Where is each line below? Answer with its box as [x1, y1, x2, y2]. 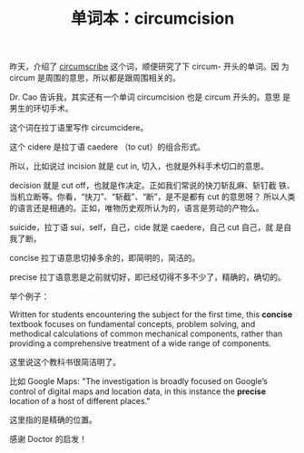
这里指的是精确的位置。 [9, 414, 97, 426]
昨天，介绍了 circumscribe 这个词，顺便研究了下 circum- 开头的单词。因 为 [9, 61, 289, 72]
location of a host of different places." [9, 396, 152, 407]
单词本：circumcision [70, 8, 235, 29]
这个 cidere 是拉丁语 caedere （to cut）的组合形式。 [9, 141, 206, 152]
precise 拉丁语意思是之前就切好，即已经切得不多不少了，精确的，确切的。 [9, 272, 286, 283]
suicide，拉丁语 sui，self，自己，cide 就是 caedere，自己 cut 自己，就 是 [9, 222, 284, 233]
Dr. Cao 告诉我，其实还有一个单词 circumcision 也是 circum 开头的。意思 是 [9, 92, 291, 102]
